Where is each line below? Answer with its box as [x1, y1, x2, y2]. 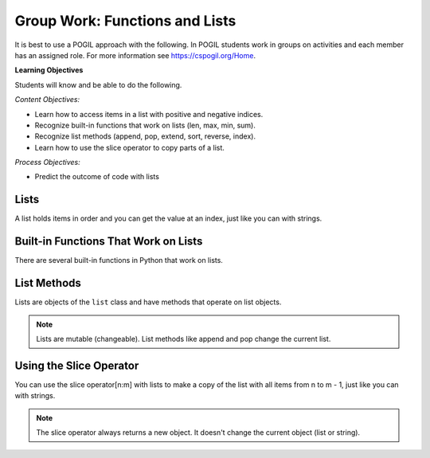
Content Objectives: [14, 95, 80, 104]
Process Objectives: [14, 158, 80, 167]
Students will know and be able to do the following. [14, 80, 182, 89]
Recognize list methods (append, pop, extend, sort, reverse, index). [34, 131, 256, 141]
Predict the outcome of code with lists [34, 172, 159, 182]
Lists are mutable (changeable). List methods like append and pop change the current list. [36, 334, 331, 343]
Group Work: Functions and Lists [14, 12, 236, 29]
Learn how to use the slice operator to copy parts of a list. [34, 143, 225, 152]
